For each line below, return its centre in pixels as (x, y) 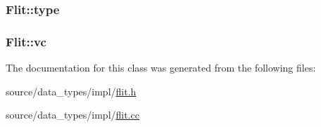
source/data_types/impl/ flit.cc (73, 115)
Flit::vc (26, 41)
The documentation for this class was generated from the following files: (161, 68)
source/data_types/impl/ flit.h (71, 91)
